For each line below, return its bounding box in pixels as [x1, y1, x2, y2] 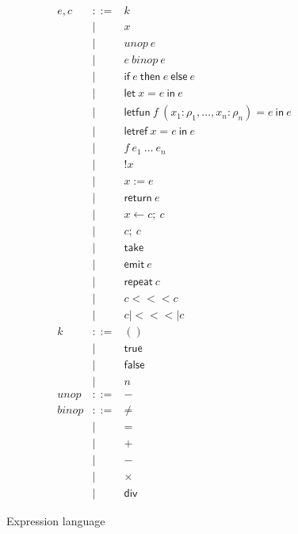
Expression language [6, 512, 105, 528]
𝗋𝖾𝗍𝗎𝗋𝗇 [124, 193, 152, 204]
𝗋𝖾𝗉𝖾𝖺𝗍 [124, 276, 153, 288]
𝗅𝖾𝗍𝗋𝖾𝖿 [124, 126, 148, 138]
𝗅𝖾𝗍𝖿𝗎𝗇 [124, 107, 151, 119]
